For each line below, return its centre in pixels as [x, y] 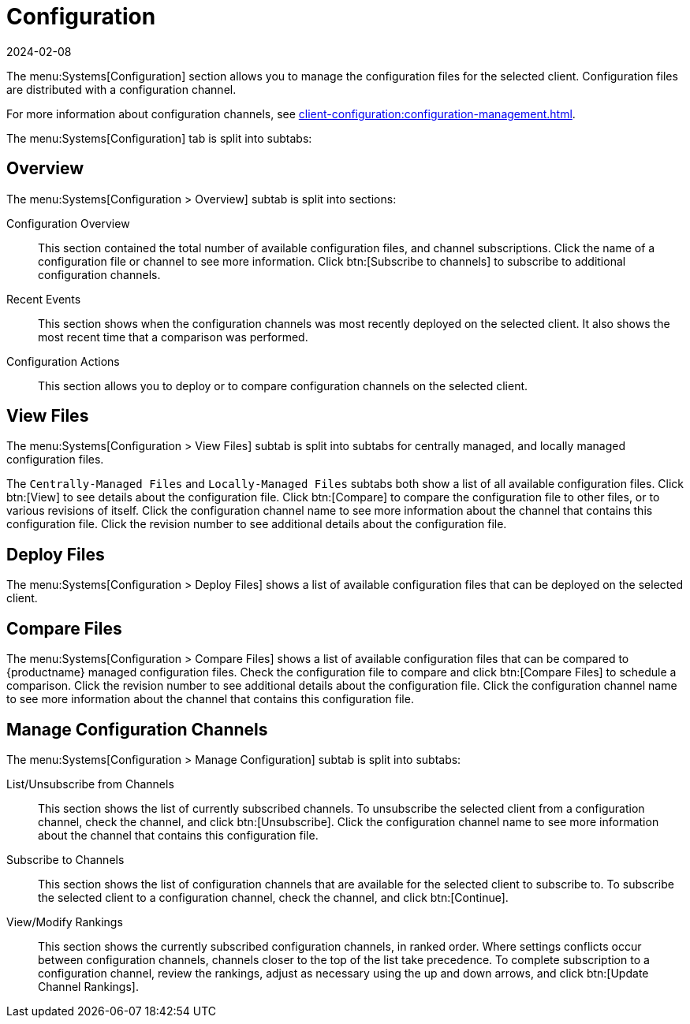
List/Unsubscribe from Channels [90, 784]
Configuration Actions [63, 361]
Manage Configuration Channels [137, 729]
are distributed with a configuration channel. [121, 89]
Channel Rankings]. [88, 986]
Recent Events [44, 299]
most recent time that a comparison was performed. [173, 337]
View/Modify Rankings [65, 922]
